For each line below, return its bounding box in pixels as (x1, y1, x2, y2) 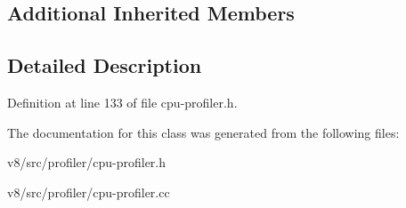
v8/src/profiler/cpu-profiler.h (7, 153, 166, 172)
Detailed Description (7, 52, 202, 79)
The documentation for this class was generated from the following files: (7, 123, 400, 141)
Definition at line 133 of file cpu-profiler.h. (7, 92, 238, 111)
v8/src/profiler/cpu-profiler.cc (7, 182, 170, 201)
